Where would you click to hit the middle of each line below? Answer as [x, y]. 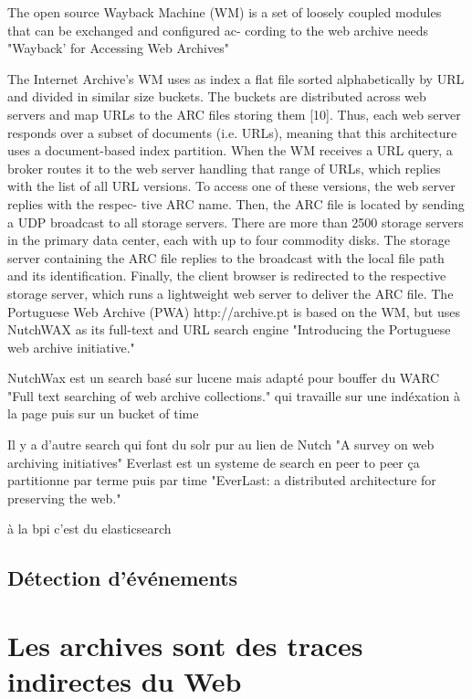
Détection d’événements [123, 578]
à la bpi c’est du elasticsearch [89, 529]
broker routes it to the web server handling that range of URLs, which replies [224, 168]
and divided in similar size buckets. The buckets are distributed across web [217, 96]
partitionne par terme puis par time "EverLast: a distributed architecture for [222, 480]
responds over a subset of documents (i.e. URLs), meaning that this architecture [232, 132]
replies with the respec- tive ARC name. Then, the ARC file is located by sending [236, 203]
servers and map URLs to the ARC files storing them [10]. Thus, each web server [234, 114]
